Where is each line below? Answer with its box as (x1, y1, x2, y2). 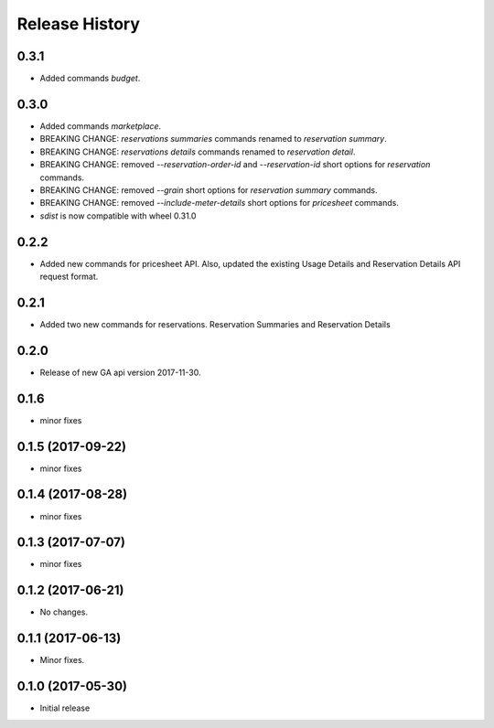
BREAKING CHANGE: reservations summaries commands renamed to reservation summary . (39, 134, 388, 145)
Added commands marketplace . (39, 120, 162, 132)
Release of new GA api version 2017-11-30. (39, 367, 201, 378)
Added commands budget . (39, 73, 141, 84)
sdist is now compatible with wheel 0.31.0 (39, 210, 197, 221)
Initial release (39, 702, 91, 713)
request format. (39, 271, 99, 282)
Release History (16, 14, 141, 34)
